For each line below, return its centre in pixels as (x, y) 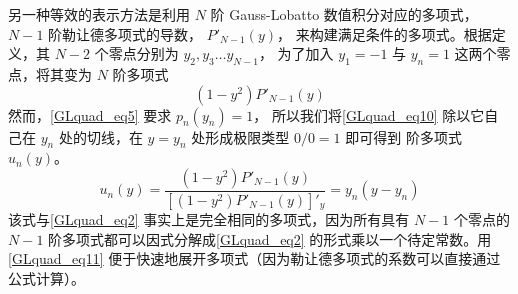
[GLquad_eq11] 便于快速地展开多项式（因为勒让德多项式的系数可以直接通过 (254, 258)
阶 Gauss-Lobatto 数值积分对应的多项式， (344, 14)
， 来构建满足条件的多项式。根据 (384, 33)
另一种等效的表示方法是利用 (99, 14)
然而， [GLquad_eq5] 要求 (90, 114)
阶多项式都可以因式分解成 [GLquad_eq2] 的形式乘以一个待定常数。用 (270, 238)
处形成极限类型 (240, 136)
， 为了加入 (296, 53)
